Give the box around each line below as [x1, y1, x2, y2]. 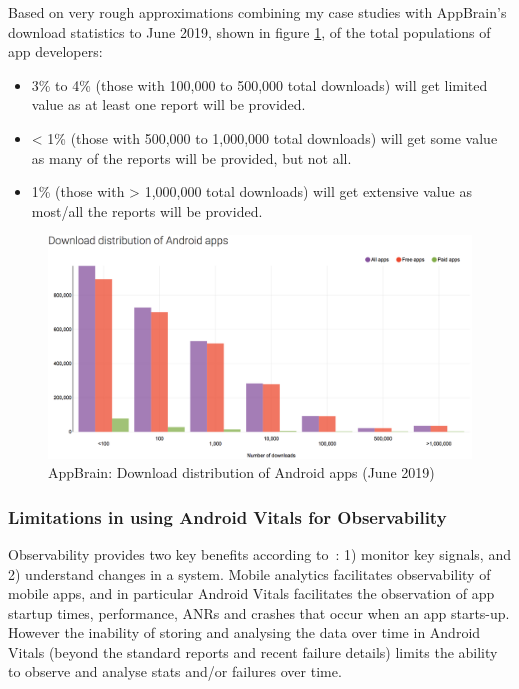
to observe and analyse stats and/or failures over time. [8, 661, 342, 682]
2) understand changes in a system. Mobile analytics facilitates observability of [8, 563, 491, 584]
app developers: [8, 41, 103, 62]
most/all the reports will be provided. [31, 200, 263, 221]
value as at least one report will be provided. [31, 94, 306, 115]
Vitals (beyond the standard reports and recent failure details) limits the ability [8, 641, 498, 662]
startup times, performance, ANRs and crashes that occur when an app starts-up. [8, 602, 510, 623]
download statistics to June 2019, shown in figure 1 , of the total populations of [8, 21, 491, 42]
